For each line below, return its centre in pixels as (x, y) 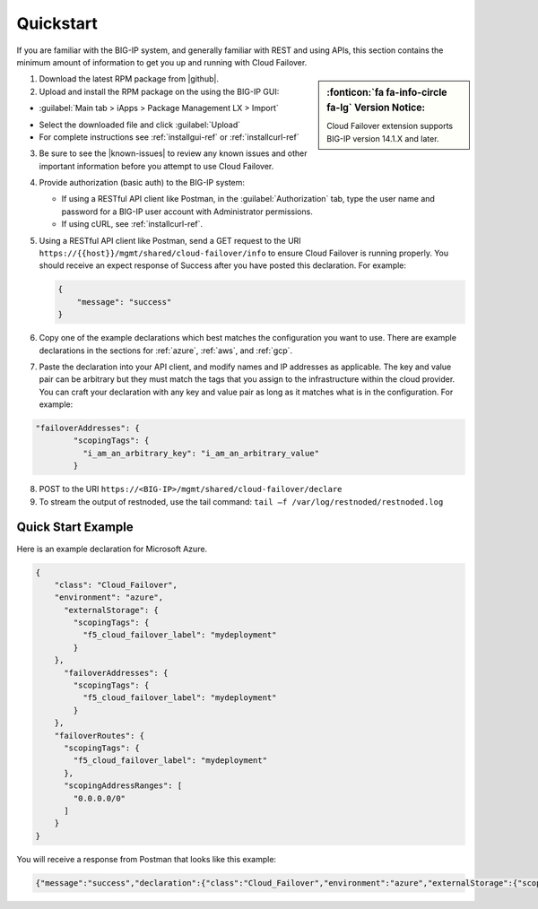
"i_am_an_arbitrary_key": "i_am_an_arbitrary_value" (201, 453)
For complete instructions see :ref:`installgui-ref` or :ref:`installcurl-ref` (169, 137)
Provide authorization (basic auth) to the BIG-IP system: (142, 183)
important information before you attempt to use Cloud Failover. (156, 166)
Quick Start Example (75, 528)
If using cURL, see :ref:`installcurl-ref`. (132, 224)
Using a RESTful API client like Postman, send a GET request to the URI (170, 240)
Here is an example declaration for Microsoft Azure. (112, 549)
